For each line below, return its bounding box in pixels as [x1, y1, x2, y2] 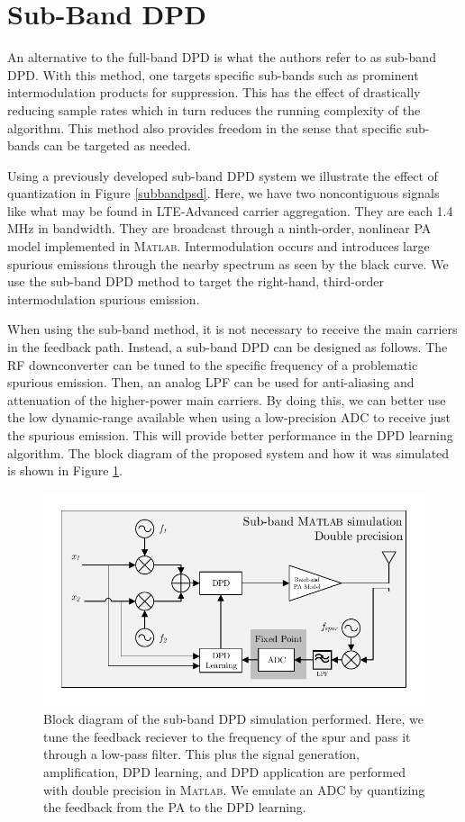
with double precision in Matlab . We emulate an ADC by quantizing [43, 780, 425, 799]
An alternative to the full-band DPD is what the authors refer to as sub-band [7, 48, 436, 67]
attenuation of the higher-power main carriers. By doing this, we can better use [7, 390, 446, 409]
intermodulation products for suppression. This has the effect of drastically [7, 83, 421, 102]
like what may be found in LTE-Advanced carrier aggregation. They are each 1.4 [7, 201, 453, 220]
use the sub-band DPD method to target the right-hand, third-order [7, 272, 384, 291]
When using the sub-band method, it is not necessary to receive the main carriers [7, 320, 458, 339]
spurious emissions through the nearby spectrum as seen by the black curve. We [7, 254, 449, 273]
